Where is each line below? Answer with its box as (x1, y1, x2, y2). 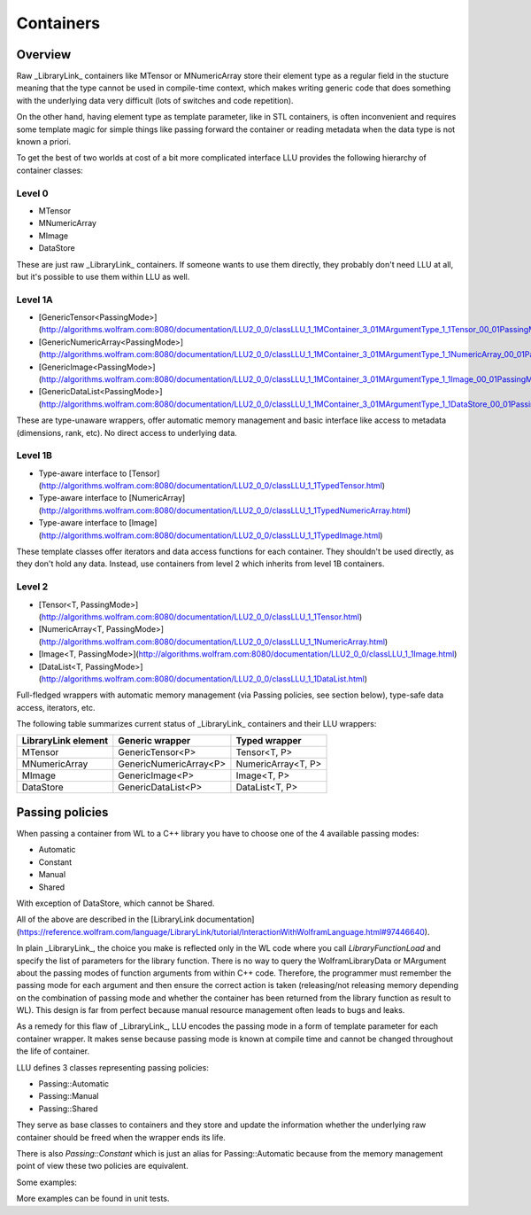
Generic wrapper (118, 735, 191, 747)
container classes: (16, 165, 83, 175)
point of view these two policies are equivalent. (16, 1161, 189, 1172)
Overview (16, 47, 72, 62)
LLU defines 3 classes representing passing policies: (16, 1062, 210, 1072)
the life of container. (16, 1046, 90, 1056)
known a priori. (16, 136, 72, 147)
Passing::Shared (38, 1103, 98, 1114)
